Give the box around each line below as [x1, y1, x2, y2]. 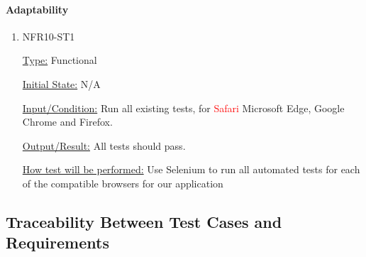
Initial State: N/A [22, 76, 101, 91]
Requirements [6, 231, 109, 253]
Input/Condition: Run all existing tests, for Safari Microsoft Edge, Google [22, 100, 345, 115]
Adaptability [6, 1, 69, 16]
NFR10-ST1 [22, 28, 75, 43]
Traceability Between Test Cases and [6, 210, 282, 232]
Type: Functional [22, 53, 97, 67]
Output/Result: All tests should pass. [22, 138, 186, 153]
